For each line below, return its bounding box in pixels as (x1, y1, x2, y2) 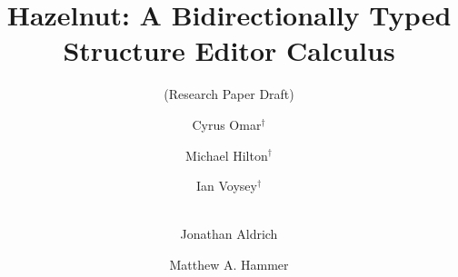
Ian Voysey (195, 176, 257, 195)
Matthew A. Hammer (169, 254, 289, 273)
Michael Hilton (185, 145, 268, 164)
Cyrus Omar (192, 114, 262, 134)
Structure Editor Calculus (63, 32, 395, 69)
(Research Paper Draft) (164, 84, 294, 104)
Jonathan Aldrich (180, 224, 278, 243)
